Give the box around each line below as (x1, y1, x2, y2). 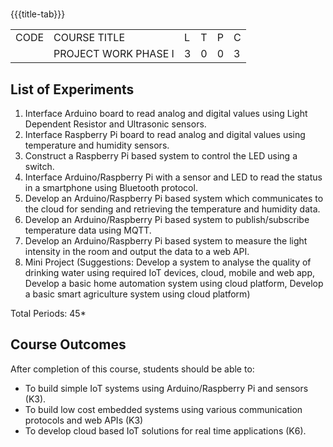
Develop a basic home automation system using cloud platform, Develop (24, 278, 324, 289)
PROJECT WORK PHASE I (53, 47, 175, 61)
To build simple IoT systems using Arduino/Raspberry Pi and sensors (24, 382, 309, 394)
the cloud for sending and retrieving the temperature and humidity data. (24, 203, 321, 215)
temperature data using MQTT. (24, 224, 152, 236)
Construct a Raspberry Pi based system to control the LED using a (24, 150, 298, 162)
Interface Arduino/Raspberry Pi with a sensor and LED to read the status (24, 171, 323, 183)
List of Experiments (10, 81, 135, 98)
